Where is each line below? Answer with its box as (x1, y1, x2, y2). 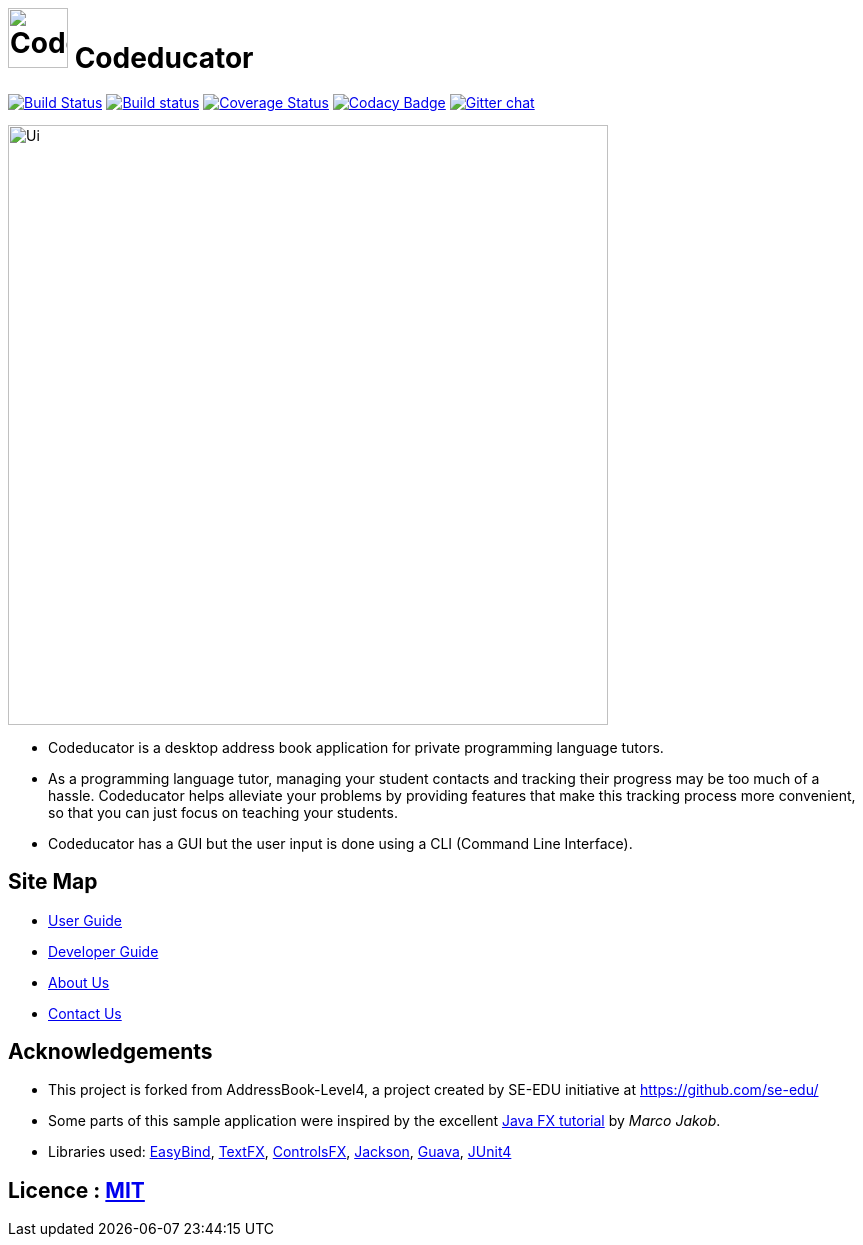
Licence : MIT (8, 1177, 145, 1203)
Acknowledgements (8, 1039, 213, 1065)
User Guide (48, 911, 123, 929)
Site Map (8, 869, 98, 895)
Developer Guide (48, 942, 159, 960)
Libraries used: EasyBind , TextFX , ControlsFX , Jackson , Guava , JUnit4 (48, 1143, 512, 1161)
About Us (48, 973, 110, 991)
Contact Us (48, 1004, 122, 1022)
